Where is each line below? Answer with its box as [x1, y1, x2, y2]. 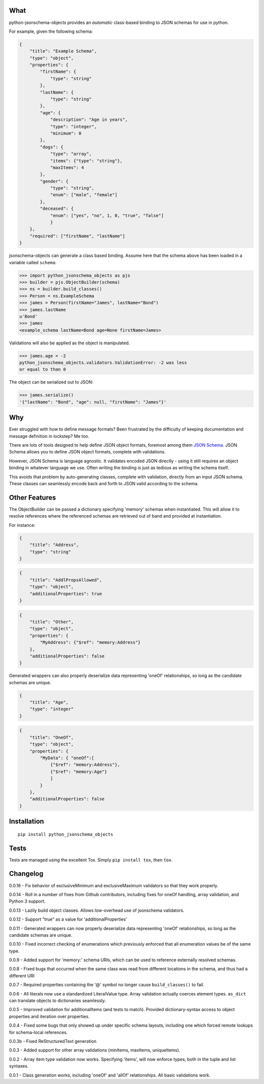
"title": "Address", [29, 542, 79, 548]
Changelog [9, 870, 44, 878]
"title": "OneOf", [29, 734, 74, 740]
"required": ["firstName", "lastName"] [29, 233, 126, 239]
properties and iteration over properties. [9, 1013, 90, 1019]
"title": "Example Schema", [29, 48, 97, 54]
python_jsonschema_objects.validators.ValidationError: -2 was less [19, 360, 187, 365]
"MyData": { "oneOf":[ [40, 755, 95, 761]
